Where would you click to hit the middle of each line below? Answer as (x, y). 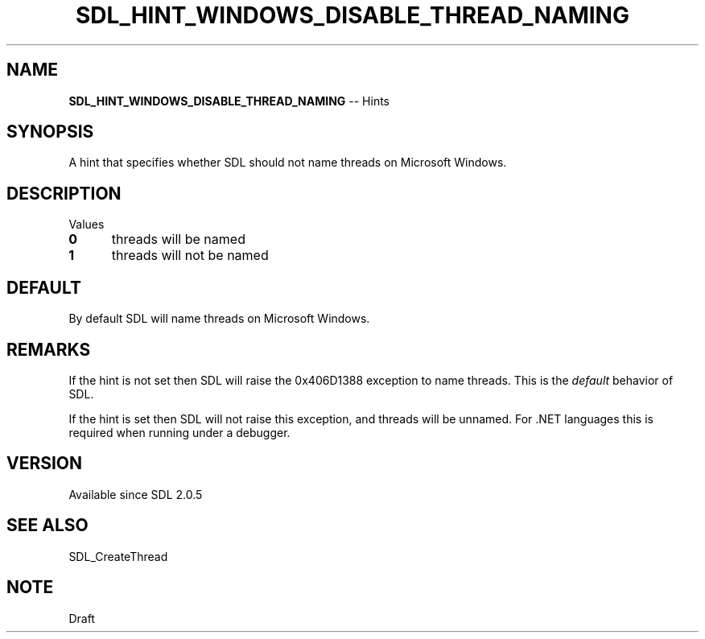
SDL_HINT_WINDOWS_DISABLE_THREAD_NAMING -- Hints (229, 101)
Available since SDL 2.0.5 (136, 494)
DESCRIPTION (64, 193)
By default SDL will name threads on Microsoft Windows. (219, 319)
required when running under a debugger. (179, 432)
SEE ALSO (47, 526)
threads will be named (178, 239)
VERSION (45, 464)
